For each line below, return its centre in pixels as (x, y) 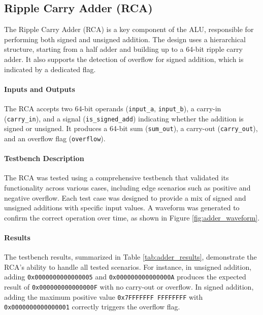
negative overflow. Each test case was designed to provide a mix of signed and (125, 197)
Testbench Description (44, 158)
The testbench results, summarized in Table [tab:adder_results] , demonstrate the (130, 257)
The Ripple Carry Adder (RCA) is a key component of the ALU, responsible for (129, 29)
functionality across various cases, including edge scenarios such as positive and (127, 187)
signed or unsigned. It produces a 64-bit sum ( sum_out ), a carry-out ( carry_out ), (131, 128)
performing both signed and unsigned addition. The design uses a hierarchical (125, 39)
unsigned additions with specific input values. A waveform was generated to (122, 208)
